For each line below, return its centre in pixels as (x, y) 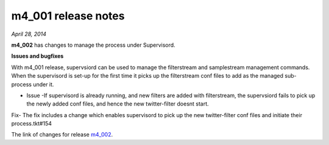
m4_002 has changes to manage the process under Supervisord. (94, 45)
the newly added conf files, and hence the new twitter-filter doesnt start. (118, 104)
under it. (43, 84)
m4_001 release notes (68, 16)
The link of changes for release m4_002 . (62, 135)
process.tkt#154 (31, 124)
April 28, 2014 (29, 34)
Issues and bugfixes (37, 56)
